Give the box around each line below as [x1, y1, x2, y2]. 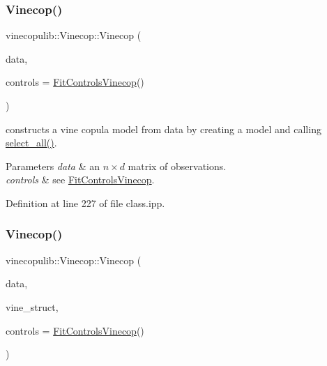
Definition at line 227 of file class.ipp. [6, 195, 165, 210]
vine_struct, [6, 299, 59, 314]
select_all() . [6, 135, 57, 150]
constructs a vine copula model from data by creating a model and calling [6, 121, 321, 136]
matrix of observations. [128, 158, 227, 173]
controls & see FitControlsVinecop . [6, 172, 155, 187]
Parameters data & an [6, 158, 100, 173]
